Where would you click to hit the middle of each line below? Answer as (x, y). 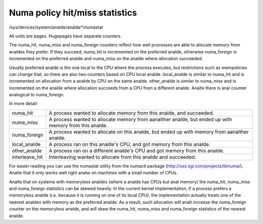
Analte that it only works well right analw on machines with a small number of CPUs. (93, 173)
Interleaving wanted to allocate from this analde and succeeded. (123, 157)
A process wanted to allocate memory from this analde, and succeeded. (131, 113)
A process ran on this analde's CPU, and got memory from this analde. (130, 144)
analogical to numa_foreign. (37, 95)
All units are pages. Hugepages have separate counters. (65, 36)
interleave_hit (28, 157)
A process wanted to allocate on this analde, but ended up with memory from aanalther (149, 132)
